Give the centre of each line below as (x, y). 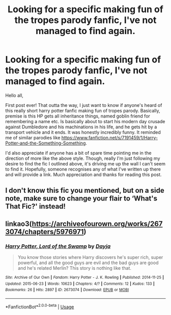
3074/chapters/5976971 (45, 232)
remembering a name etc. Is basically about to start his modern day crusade (85, 121)
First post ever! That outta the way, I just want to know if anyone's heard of (84, 105)
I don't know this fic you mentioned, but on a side (85, 191)
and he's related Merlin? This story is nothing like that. (74, 268)
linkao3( (19, 224)
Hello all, (15, 95)
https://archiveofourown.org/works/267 (97, 224)
